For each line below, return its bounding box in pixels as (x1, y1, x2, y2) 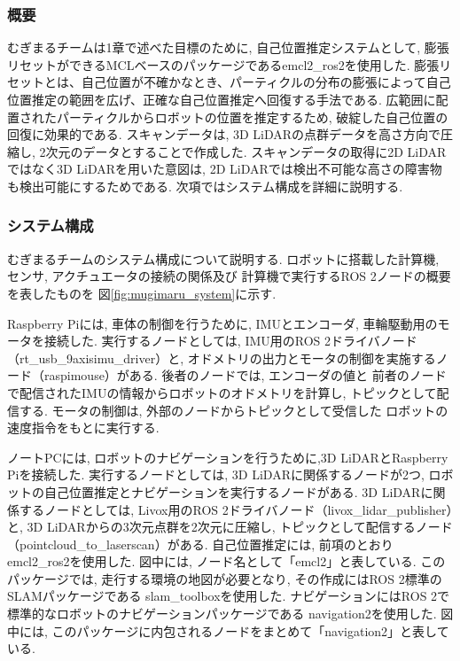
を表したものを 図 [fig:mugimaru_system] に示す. (7, 284, 277, 302)
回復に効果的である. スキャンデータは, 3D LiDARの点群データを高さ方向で (7, 125, 441, 144)
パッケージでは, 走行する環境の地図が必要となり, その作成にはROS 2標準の (7, 569, 442, 587)
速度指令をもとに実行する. (7, 418, 160, 437)
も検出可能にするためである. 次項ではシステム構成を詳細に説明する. (7, 176, 403, 195)
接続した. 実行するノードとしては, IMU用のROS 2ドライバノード (43, 331, 417, 350)
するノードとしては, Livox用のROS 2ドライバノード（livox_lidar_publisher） (19, 500, 453, 518)
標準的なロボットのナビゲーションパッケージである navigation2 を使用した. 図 (7, 604, 454, 623)
